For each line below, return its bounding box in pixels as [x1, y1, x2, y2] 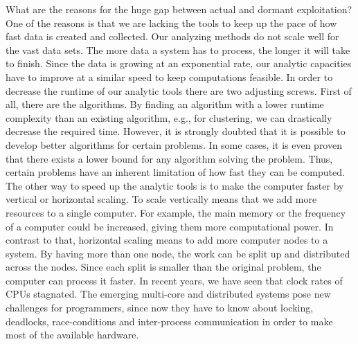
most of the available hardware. [6, 327, 139, 342]
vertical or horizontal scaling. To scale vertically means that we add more [6, 192, 317, 206]
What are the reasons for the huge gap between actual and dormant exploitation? [6, 2, 352, 16]
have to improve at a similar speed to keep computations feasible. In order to [6, 69, 333, 84]
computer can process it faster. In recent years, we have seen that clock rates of [6, 273, 343, 287]
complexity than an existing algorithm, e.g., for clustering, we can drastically [6, 110, 332, 125]
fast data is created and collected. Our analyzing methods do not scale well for [6, 29, 339, 44]
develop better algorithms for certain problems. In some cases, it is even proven [6, 137, 342, 152]
